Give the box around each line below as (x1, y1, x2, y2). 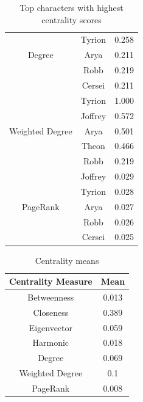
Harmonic (32, 336, 69, 349)
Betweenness (27, 290, 74, 303)
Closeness (33, 305, 69, 318)
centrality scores (41, 13, 102, 26)
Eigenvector (29, 321, 73, 334)
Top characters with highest (19, 1, 124, 13)
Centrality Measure (9, 275, 92, 288)
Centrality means (35, 254, 99, 266)
